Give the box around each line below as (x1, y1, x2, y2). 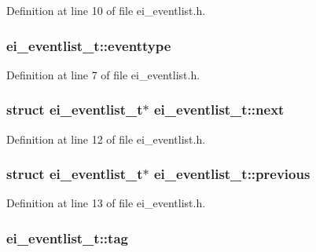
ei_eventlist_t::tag (6, 228, 128, 247)
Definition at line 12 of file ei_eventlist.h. (6, 130, 206, 147)
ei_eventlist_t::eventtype (6, 35, 171, 55)
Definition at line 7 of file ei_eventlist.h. (6, 66, 200, 82)
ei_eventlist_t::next (154, 100, 285, 119)
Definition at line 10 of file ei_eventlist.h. (6, 2, 206, 18)
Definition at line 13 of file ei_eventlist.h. (6, 195, 206, 211)
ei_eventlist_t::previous (154, 164, 310, 184)
